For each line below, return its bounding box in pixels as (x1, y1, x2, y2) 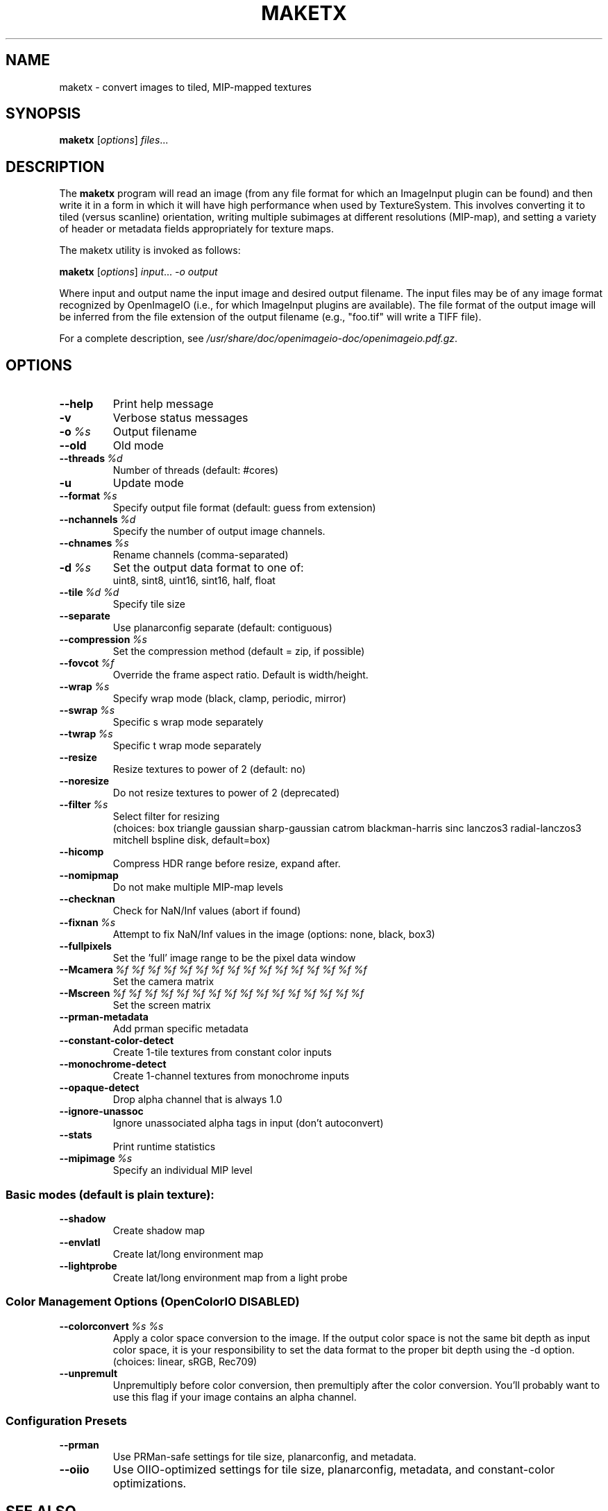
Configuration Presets (6, 1414, 127, 1428)
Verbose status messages (112, 411, 248, 425)
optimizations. (112, 1476, 187, 1491)
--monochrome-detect (59, 1058, 167, 1070)
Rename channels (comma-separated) (112, 549, 289, 561)
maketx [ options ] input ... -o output (59, 266, 218, 278)
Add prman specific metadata (112, 1023, 248, 1035)
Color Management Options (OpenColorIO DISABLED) (6, 1295, 300, 1309)
